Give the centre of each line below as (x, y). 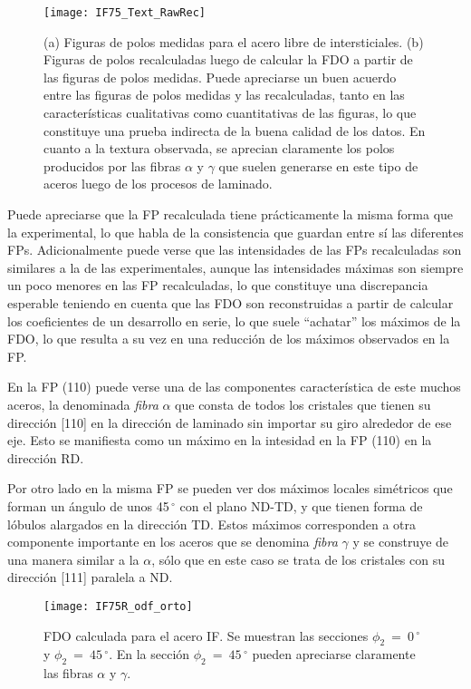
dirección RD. (46, 457)
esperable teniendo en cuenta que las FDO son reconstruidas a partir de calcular (231, 302)
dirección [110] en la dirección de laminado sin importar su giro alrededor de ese (230, 422)
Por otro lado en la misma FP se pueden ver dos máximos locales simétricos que (230, 488)
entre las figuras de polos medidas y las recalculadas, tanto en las (224, 95)
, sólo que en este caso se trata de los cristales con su (298, 559)
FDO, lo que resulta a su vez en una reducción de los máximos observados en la (229, 339)
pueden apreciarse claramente (334, 654)
